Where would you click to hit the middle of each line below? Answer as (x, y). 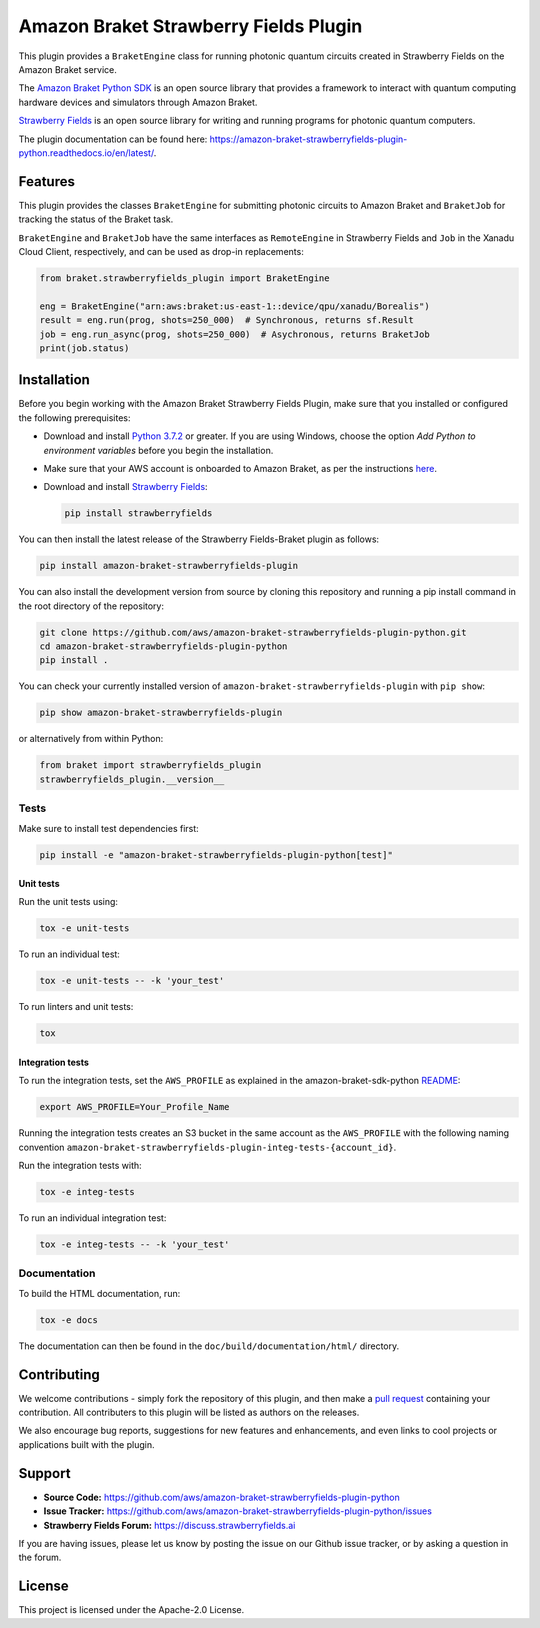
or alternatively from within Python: (91, 739)
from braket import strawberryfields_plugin (150, 765)
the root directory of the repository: (91, 606)
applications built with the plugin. (86, 1444)
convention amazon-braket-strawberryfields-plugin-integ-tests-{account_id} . (207, 1147)
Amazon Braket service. (67, 69)
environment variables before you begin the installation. (158, 450)
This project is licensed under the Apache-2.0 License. (131, 1610)
